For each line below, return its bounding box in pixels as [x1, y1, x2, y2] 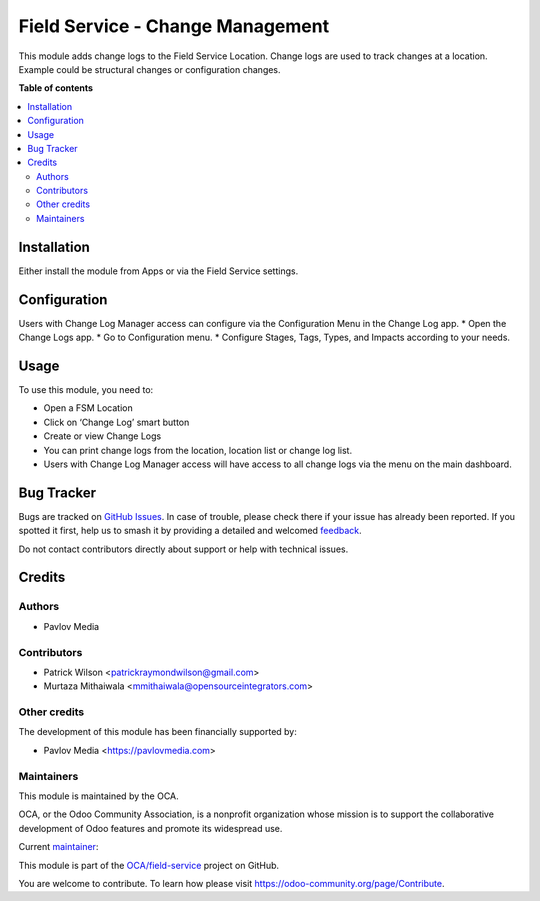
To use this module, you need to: [18, 383, 154, 395]
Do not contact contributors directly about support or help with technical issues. [18, 543, 349, 555]
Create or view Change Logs [43, 430, 162, 442]
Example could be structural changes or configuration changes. [18, 63, 281, 75]
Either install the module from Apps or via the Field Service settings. [18, 265, 299, 277]
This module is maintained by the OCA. [18, 790, 179, 802]
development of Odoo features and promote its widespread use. [18, 822, 283, 834]
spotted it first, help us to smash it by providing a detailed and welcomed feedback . [18, 525, 362, 537]
